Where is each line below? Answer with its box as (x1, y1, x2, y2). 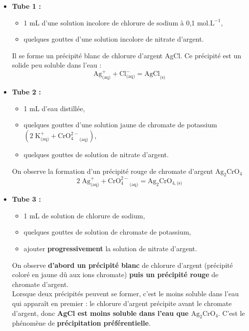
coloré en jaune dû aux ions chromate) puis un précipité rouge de (12, 269, 219, 280)
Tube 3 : (12, 194, 41, 204)
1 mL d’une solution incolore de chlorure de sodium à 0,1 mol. (23, 17, 210, 27)
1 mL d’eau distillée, (23, 103, 85, 113)
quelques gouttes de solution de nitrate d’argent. (23, 149, 169, 160)
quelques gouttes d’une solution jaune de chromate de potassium (23, 119, 217, 130)
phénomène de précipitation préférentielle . (12, 318, 151, 328)
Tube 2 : (12, 87, 41, 97)
